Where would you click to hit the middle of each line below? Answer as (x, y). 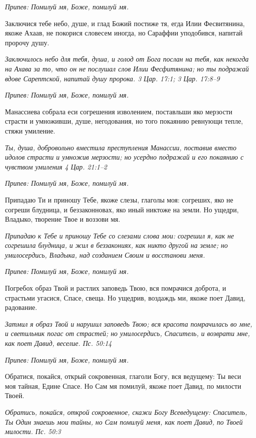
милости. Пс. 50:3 (33, 431)
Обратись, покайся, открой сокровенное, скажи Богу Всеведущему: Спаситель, (126, 412)
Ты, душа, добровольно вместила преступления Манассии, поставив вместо (121, 147)
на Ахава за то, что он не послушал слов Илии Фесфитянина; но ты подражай (127, 68)
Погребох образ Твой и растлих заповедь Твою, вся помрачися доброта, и (116, 288)
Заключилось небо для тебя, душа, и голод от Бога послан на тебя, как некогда (127, 59)
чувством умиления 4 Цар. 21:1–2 (56, 166)
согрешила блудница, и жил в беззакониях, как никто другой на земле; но (116, 245)
